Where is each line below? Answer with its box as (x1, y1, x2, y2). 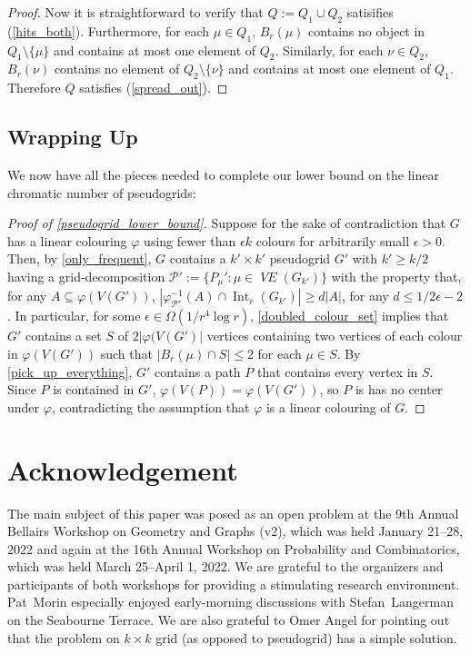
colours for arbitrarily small (255, 231, 410, 250)
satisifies (346, 3, 394, 21)
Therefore (7, 78, 61, 97)
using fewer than (144, 231, 236, 250)
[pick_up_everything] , (7, 362, 133, 381)
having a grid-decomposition (7, 266, 165, 285)
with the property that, (331, 266, 462, 285)
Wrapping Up (7, 123, 138, 151)
